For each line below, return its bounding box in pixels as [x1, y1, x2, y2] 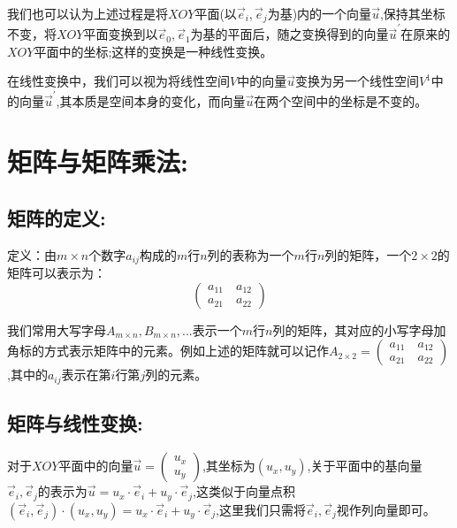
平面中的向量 [58, 456, 133, 475]
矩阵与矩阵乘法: [7, 143, 188, 180]
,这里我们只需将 [216, 500, 306, 518]
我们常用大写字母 [7, 320, 106, 339]
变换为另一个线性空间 [294, 72, 419, 90]
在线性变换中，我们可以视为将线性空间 [7, 72, 230, 90]
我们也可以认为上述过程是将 [7, 4, 168, 22]
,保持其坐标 [379, 4, 446, 22]
